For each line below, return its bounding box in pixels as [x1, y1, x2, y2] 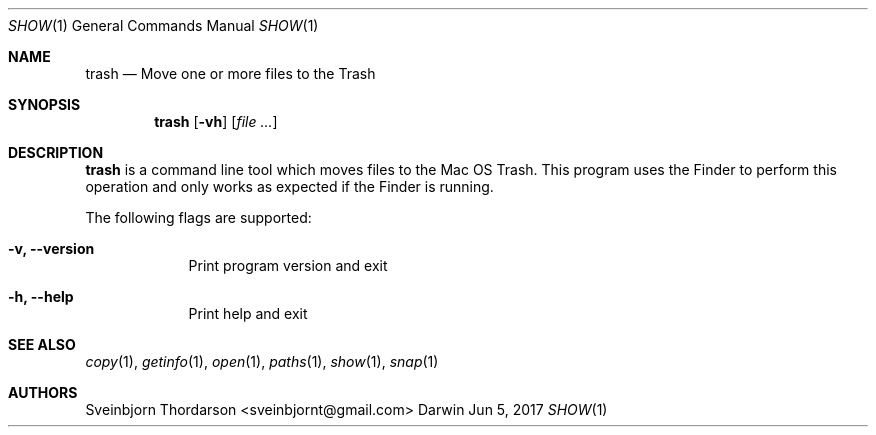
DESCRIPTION [8, 144, 104, 161]
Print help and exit [188, 305, 308, 322]
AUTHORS [8, 384, 78, 401]
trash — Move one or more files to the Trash [85, 65, 376, 82]
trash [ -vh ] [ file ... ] [154, 113, 278, 130]
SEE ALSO [8, 336, 76, 353]
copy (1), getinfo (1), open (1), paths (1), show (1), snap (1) [85, 353, 439, 370]
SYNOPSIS [8, 96, 81, 113]
